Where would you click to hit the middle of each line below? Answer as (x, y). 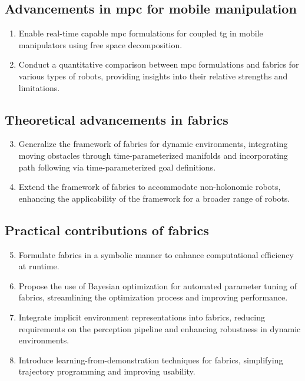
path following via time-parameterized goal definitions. (117, 167)
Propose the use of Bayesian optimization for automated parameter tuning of (158, 285)
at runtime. (39, 266)
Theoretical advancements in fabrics (117, 119)
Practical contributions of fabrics (107, 230)
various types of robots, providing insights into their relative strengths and (153, 76)
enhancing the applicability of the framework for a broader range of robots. (154, 198)
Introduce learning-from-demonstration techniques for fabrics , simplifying (151, 360)
